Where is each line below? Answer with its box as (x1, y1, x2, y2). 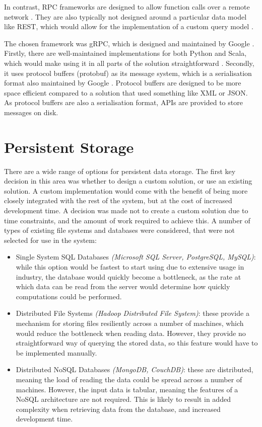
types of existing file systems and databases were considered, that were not (4, 225, 235, 235)
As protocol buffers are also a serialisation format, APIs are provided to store (4, 97, 243, 108)
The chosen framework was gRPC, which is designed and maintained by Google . (4, 38, 254, 48)
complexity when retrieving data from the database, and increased (16, 403, 221, 414)
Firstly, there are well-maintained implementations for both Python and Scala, (4, 48, 247, 58)
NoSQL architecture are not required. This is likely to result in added (16, 394, 231, 404)
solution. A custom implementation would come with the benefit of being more (4, 185, 248, 196)
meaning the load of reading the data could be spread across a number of (16, 374, 242, 384)
